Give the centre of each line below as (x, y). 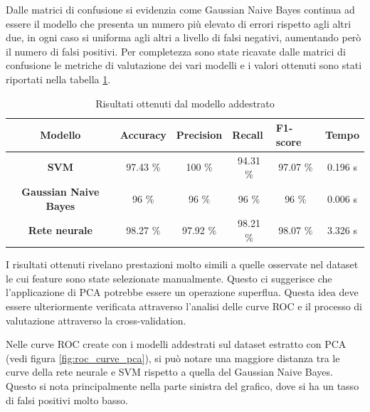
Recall (248, 134)
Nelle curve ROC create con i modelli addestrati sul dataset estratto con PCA (176, 344)
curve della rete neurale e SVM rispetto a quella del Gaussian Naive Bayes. (169, 372)
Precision (199, 134)
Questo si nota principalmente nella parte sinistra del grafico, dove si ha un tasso (183, 385)
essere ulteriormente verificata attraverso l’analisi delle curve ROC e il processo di (184, 306)
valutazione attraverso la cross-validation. (96, 320)
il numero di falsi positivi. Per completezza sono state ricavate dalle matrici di (176, 51)
